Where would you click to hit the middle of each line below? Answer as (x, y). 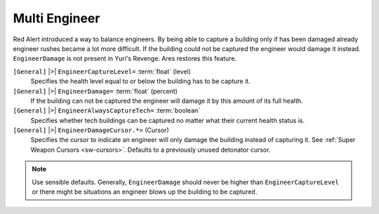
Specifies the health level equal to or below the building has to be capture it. (140, 81)
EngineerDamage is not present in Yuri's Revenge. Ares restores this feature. (125, 59)
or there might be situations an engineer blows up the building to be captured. (145, 192)
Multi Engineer (56, 18)
